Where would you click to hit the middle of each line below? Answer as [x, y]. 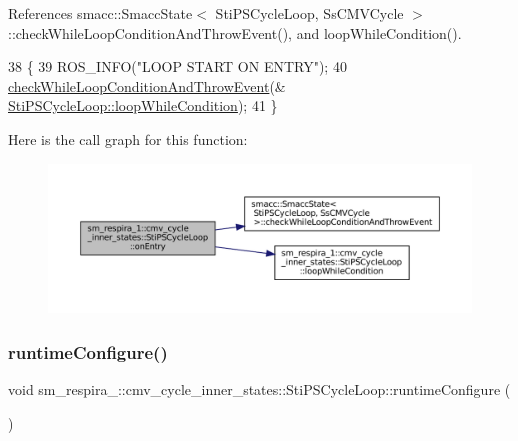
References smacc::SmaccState [100, 13]
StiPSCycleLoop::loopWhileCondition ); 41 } [143, 105]
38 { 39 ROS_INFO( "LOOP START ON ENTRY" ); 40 [177, 66]
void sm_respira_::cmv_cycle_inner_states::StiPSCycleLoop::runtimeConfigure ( [259, 389]
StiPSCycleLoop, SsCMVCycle [309, 13]
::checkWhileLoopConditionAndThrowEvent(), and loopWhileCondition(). [235, 32]
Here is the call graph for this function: [128, 138]
